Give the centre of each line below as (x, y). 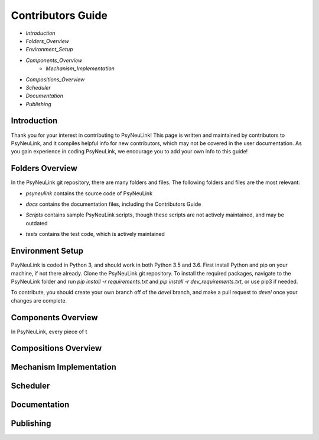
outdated (37, 223)
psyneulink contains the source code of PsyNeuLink (89, 193)
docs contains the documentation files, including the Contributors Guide (113, 204)
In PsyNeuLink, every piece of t (49, 331)
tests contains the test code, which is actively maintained (95, 234)
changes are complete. (39, 300)
